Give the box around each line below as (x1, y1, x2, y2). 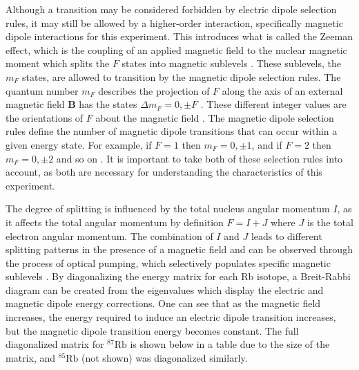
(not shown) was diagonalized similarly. (81, 350, 248, 364)
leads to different (251, 228, 322, 243)
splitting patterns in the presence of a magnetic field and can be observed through (6, 242, 353, 257)
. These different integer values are (200, 97, 347, 111)
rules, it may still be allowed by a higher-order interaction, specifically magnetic (6, 15, 343, 30)
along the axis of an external (222, 83, 343, 98)
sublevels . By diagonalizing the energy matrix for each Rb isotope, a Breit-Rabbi (6, 269, 351, 284)
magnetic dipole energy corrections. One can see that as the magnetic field (6, 296, 321, 311)
